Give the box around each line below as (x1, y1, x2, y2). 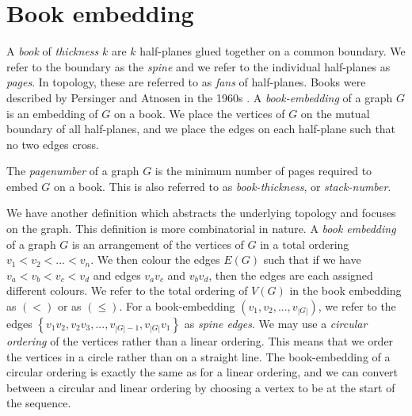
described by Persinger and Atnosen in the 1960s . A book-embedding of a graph (6, 89, 393, 105)
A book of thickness (6, 43, 99, 59)
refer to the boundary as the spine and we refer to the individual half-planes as (6, 58, 391, 74)
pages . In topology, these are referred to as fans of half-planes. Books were (6, 74, 366, 90)
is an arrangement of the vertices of (72, 235, 244, 252)
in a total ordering (260, 235, 349, 252)
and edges (93, 266, 141, 283)
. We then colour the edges (90, 251, 220, 268)
